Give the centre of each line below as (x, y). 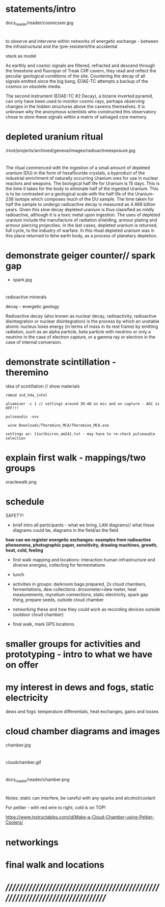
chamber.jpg (18, 745)
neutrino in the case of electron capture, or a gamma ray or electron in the (81, 337)
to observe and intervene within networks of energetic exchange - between (82, 41)
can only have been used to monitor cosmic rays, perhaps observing (75, 101)
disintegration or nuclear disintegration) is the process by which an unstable (82, 322)
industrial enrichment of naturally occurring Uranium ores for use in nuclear (82, 178)
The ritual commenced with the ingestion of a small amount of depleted (78, 168)
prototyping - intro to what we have (79, 655)
